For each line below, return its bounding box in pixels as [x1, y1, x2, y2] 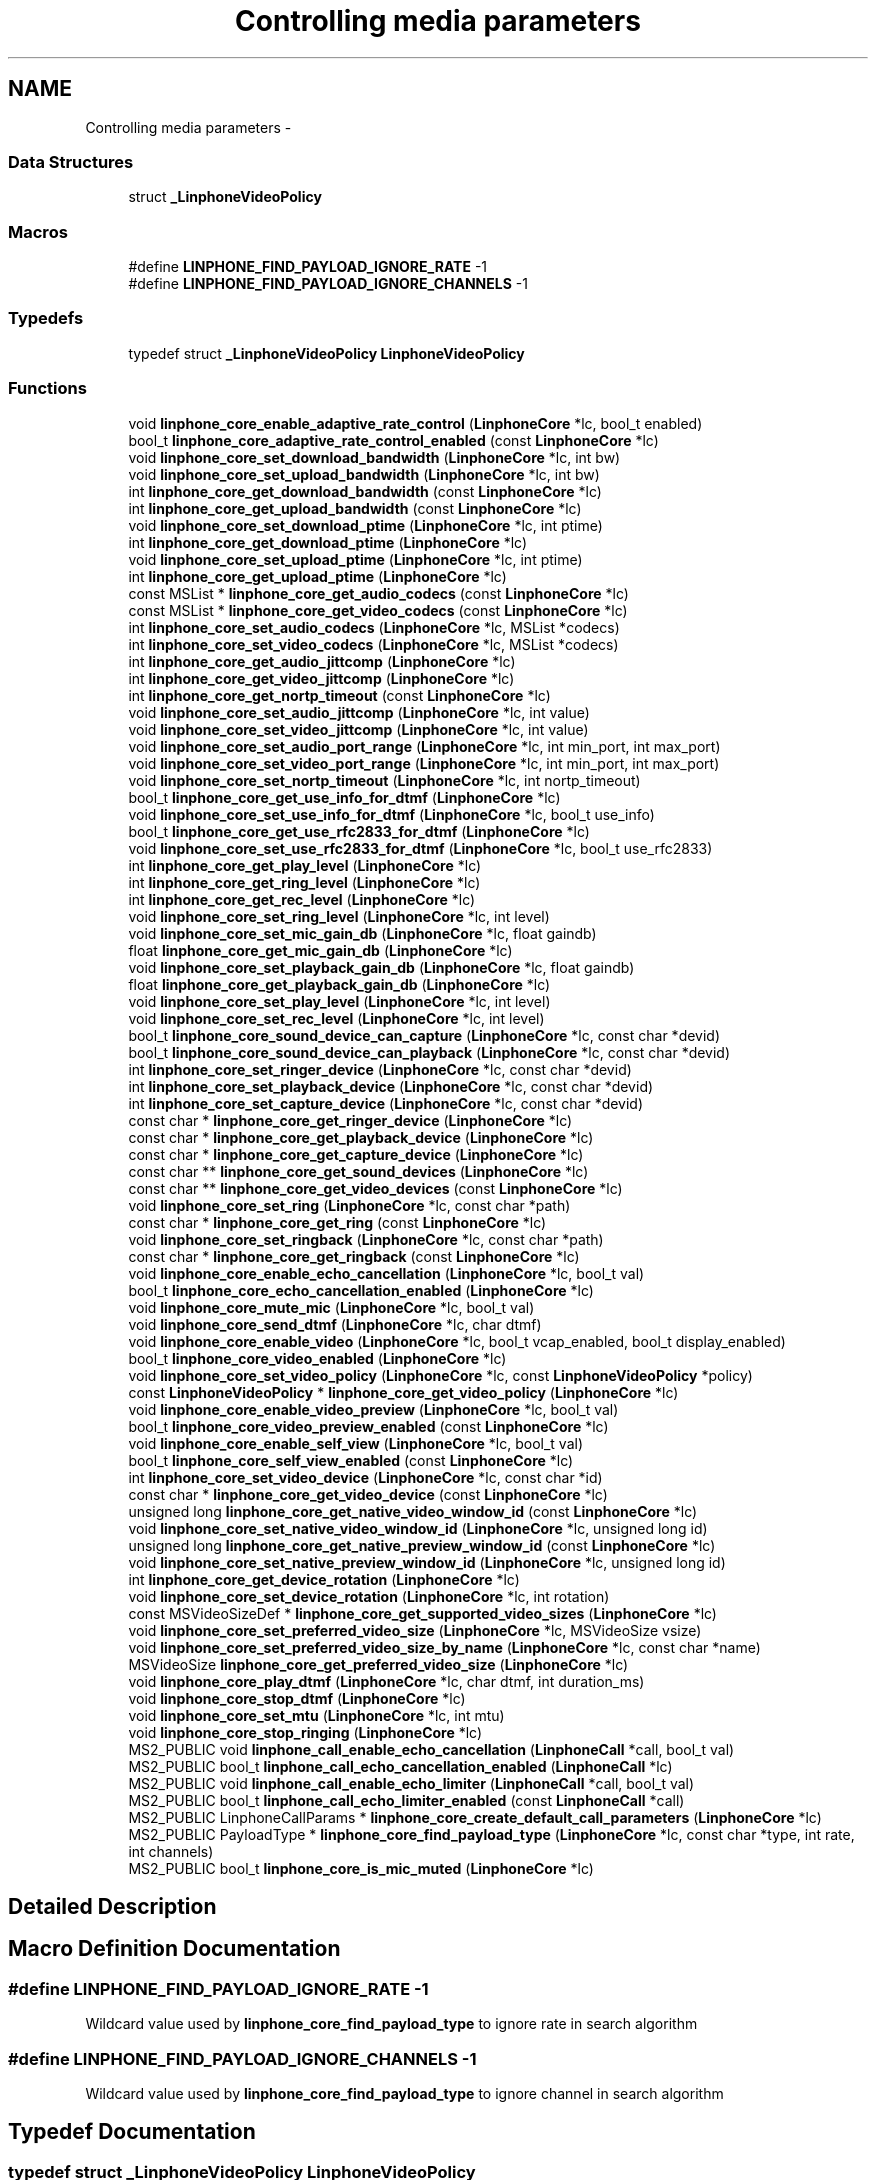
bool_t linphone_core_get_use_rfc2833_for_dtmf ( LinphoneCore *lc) [128, 822, 590, 840]
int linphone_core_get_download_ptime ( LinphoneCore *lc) [128, 533, 528, 551]
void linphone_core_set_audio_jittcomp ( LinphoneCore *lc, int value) [128, 703, 590, 721]
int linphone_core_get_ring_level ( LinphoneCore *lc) [128, 873, 481, 891]
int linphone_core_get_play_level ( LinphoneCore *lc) [128, 856, 482, 874]
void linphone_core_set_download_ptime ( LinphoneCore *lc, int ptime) [128, 516, 603, 534]
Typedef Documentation [8, 2119, 256, 2145]
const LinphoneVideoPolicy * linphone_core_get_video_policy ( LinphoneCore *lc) [128, 1383, 679, 1401]
